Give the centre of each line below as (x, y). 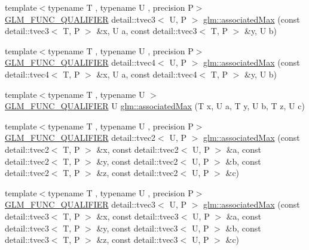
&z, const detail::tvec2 (137, 173)
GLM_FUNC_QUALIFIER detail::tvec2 (80, 138)
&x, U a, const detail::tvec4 (147, 74)
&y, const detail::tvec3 (137, 228)
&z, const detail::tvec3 (137, 240)
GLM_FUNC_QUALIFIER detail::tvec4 (80, 62)
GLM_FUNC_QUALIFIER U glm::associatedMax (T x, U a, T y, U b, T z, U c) (155, 106)
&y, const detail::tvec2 (137, 161)
